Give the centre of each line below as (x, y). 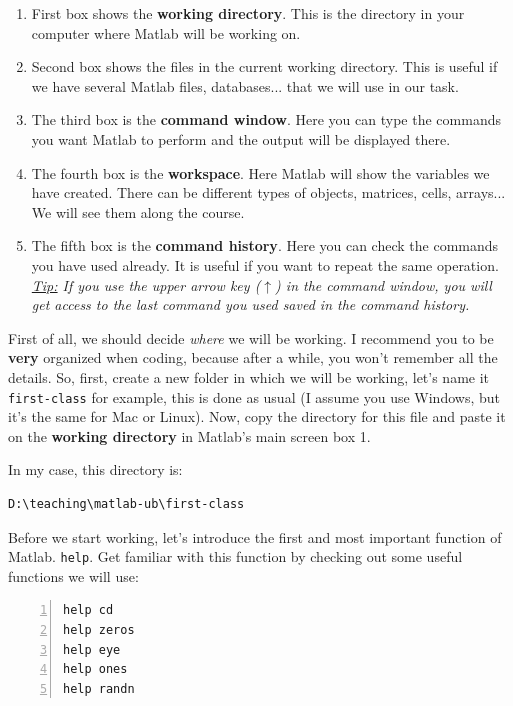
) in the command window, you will (383, 284)
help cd (88, 610)
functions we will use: (73, 575)
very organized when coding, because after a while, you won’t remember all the (253, 357)
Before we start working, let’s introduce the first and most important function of (255, 536)
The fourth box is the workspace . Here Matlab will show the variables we (260, 172)
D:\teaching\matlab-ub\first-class (126, 503)
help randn (99, 688)
